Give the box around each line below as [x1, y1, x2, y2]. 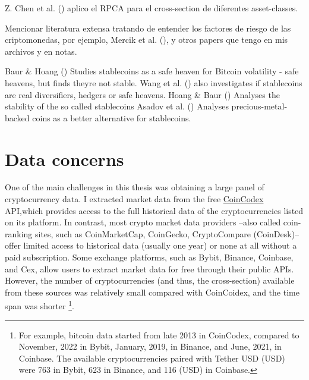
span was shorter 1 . [5, 298, 74, 312]
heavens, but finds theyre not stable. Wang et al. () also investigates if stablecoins [5, 76, 302, 89]
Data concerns [5, 146, 124, 171]
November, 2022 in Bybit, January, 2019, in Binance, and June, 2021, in [18, 340, 282, 353]
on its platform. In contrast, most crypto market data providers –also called [5, 216, 281, 228]
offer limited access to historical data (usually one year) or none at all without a [5, 239, 297, 252]
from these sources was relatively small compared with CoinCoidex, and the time [5, 285, 299, 298]
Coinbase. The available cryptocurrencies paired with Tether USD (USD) [18, 351, 285, 364]
